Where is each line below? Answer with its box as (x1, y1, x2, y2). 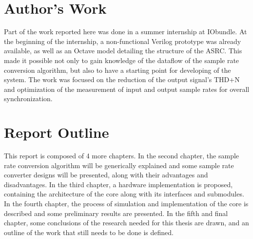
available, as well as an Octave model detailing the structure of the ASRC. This (4, 45, 242, 56)
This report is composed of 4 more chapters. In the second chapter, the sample (4, 151, 239, 160)
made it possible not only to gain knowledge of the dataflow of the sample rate (4, 55, 239, 65)
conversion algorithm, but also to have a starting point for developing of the (4, 65, 231, 75)
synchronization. (4, 93, 53, 104)
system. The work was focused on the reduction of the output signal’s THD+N (4, 74, 240, 85)
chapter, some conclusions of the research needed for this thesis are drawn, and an (4, 217, 249, 228)
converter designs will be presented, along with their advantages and (4, 170, 208, 180)
